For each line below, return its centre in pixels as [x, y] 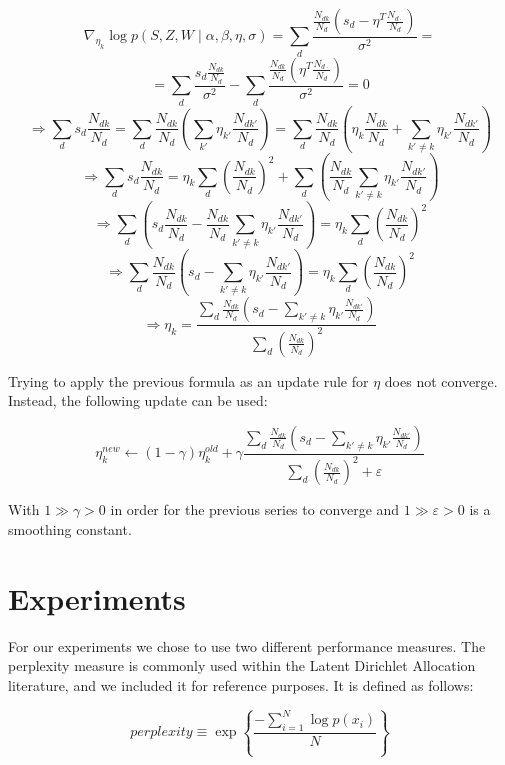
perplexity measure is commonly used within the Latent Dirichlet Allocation [242, 665]
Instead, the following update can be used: [138, 400]
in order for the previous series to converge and [255, 509]
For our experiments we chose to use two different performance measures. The [247, 645]
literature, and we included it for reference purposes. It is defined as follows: [241, 684]
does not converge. [441, 380]
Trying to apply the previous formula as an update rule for [188, 380]
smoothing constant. [70, 528]
